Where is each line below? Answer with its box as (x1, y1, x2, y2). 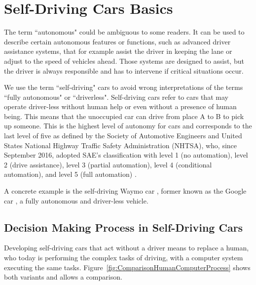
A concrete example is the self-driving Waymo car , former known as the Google (4, 186, 247, 196)
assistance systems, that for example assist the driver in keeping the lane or (4, 46, 232, 56)
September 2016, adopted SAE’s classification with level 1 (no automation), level (4, 150, 248, 160)
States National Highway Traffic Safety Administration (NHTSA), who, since (4, 140, 237, 150)
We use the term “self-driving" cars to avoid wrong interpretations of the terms (4, 82, 243, 92)
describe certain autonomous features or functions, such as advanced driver (4, 36, 231, 46)
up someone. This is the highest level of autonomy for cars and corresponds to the (4, 121, 252, 131)
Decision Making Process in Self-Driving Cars (4, 219, 243, 235)
